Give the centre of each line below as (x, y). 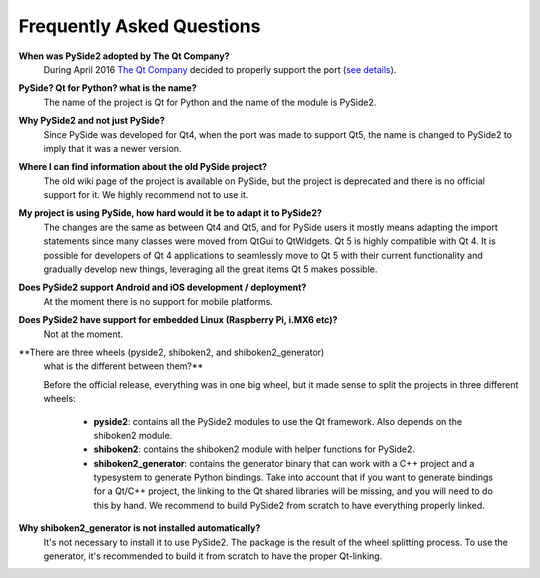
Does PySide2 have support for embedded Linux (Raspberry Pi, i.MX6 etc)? (178, 320)
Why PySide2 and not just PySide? (91, 121)
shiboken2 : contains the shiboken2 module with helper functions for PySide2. (254, 449)
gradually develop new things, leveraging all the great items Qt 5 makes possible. (210, 269)
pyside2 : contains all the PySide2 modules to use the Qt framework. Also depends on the (278, 421)
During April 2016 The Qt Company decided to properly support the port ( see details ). (220, 69)
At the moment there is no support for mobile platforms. (158, 301)
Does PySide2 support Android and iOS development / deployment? (162, 287)
